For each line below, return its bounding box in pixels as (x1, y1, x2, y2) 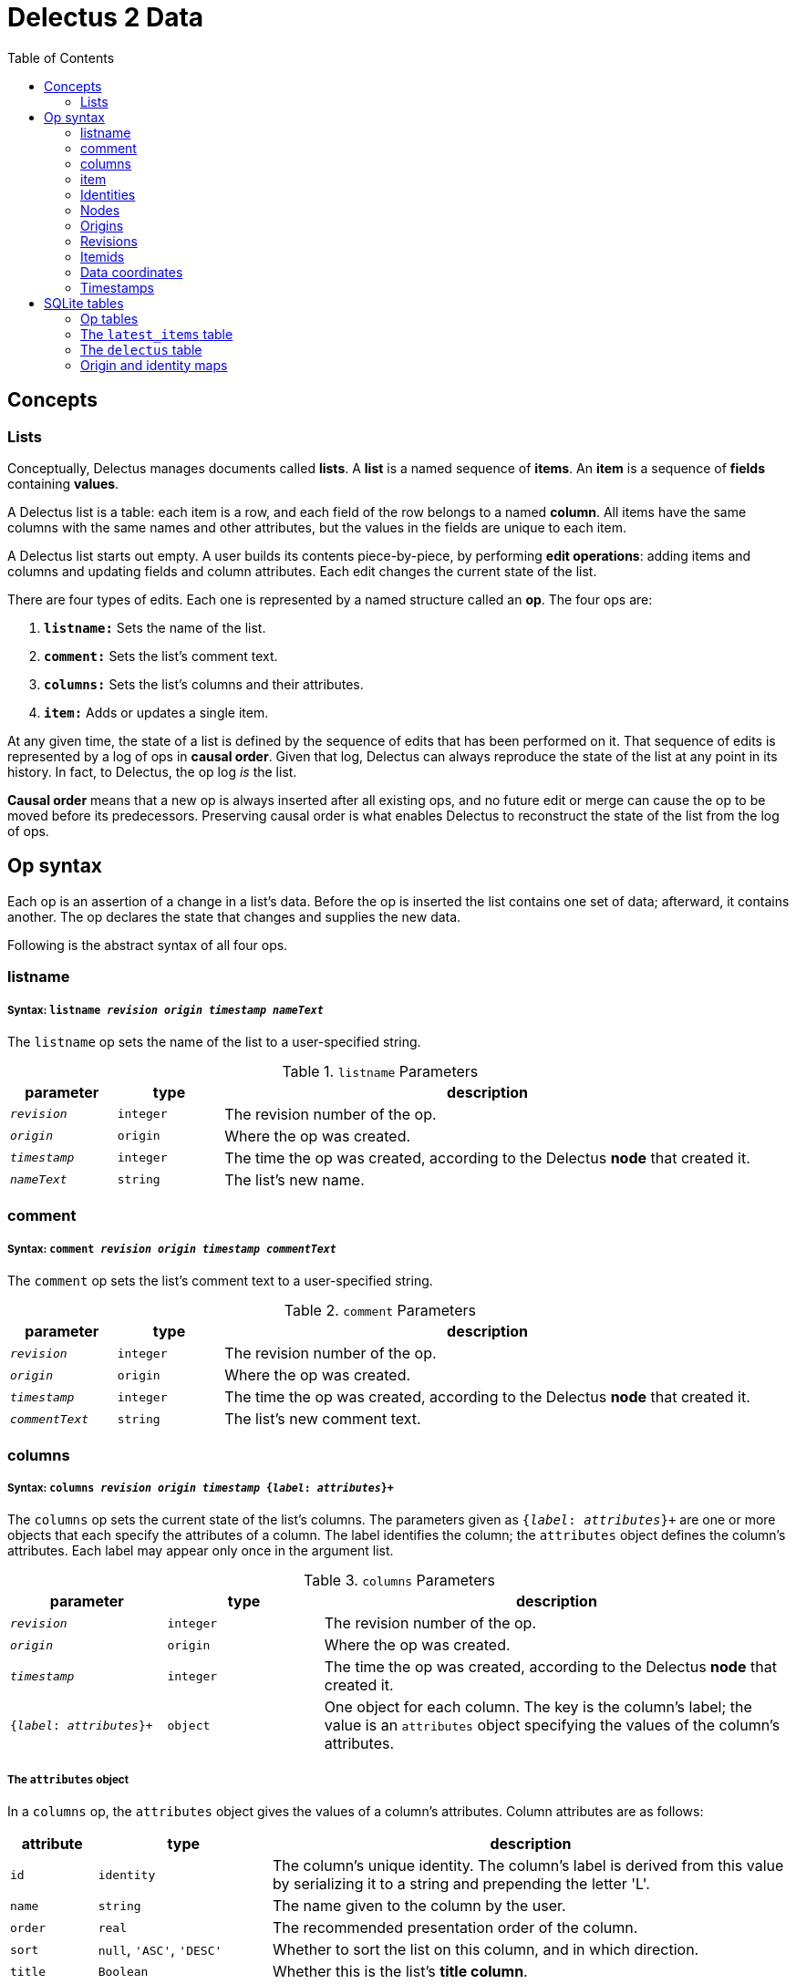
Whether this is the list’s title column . (272, 1962, 528, 1981)
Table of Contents (7, 49, 115, 66)
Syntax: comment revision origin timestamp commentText (7, 1242, 336, 1255)
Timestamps (80, 279, 154, 295)
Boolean (98, 1964, 149, 1979)
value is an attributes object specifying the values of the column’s (324, 1716, 780, 1735)
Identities (80, 186, 136, 202)
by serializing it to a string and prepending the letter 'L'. (272, 1875, 650, 1894)
